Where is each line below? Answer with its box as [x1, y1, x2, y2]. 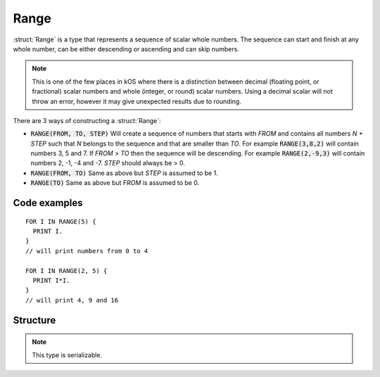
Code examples [13, 197, 83, 209]
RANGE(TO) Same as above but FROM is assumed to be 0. [30, 179, 200, 187]
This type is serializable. [32, 350, 102, 359]
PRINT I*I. [32, 276, 70, 284]
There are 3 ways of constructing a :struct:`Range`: [13, 116, 161, 124]
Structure [13, 314, 56, 326]
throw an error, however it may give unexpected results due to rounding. [32, 97, 242, 106]
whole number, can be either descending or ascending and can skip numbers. [13, 44, 239, 53]
